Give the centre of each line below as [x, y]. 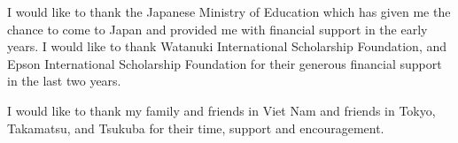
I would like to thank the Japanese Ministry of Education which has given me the [229, 11]
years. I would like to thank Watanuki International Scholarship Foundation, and [227, 46]
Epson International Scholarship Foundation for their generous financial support [225, 63]
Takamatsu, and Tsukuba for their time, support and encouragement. [196, 128]
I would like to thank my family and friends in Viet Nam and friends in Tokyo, [221, 110]
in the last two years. [64, 81]
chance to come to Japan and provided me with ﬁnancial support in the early [217, 29]
